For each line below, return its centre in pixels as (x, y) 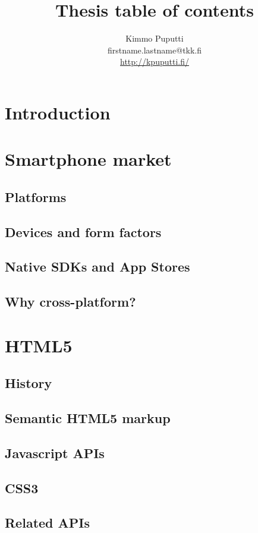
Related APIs (47, 523)
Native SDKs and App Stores (97, 266)
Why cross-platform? (70, 302)
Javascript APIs (55, 452)
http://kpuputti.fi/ (155, 61)
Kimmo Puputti (155, 38)
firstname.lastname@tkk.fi (155, 50)
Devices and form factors (83, 231)
